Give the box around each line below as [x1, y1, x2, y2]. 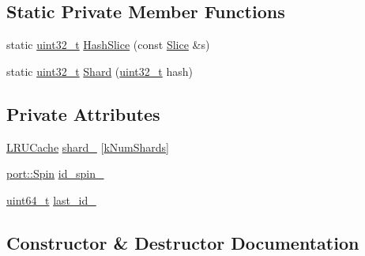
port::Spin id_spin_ [6, 165, 104, 182]
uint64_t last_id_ [6, 191, 96, 208]
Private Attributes [6, 101, 160, 126]
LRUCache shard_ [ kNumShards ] [6, 138, 170, 155]
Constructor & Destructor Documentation [6, 230, 359, 254]
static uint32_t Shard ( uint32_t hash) [6, 62, 193, 79]
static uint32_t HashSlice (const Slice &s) [6, 36, 210, 53]
